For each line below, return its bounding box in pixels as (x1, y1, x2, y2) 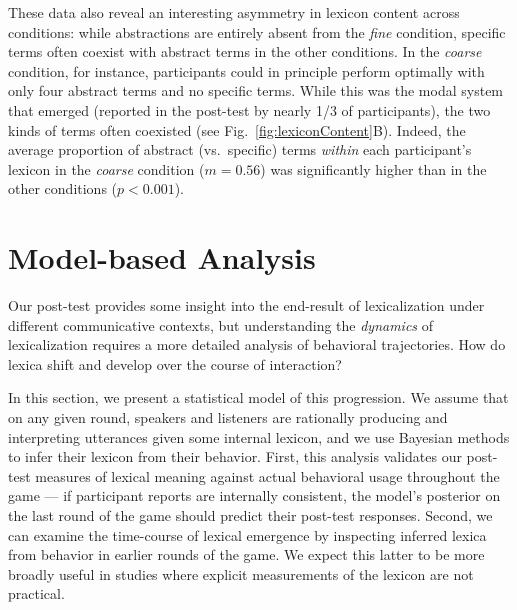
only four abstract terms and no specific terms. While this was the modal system (8, 80, 504, 101)
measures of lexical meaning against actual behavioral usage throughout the (35, 465, 500, 486)
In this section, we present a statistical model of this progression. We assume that (8, 387, 509, 408)
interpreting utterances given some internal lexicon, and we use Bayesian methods (8, 426, 510, 447)
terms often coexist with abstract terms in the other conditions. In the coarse (8, 41, 482, 62)
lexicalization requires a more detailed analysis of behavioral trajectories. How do (8, 334, 506, 355)
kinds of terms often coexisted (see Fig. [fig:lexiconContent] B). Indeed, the (8, 119, 466, 140)
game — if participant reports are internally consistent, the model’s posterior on (8, 485, 501, 506)
